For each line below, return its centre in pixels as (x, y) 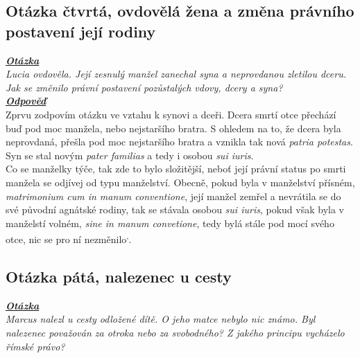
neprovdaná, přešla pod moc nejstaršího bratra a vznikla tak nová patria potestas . (179, 142)
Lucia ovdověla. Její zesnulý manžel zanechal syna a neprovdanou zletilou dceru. (176, 74)
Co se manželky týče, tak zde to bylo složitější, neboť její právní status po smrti (176, 169)
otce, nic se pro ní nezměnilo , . (69, 238)
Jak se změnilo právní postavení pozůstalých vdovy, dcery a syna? (144, 87)
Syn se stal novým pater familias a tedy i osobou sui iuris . (130, 155)
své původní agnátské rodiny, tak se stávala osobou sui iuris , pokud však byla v (175, 209)
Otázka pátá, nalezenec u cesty (119, 276)
